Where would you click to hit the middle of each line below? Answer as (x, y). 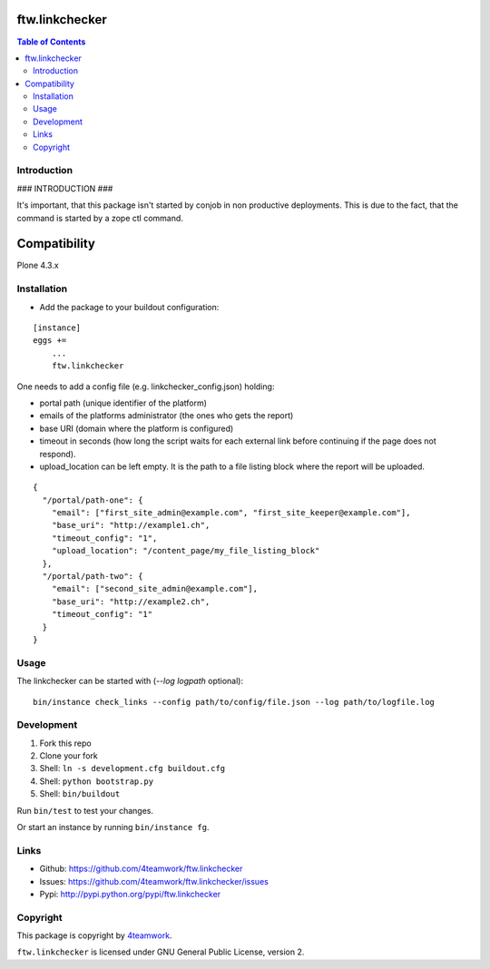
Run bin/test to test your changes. (85, 810)
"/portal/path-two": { (93, 577)
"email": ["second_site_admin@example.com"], (155, 589)
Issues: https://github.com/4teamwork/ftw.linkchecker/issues (154, 881)
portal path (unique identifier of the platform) (123, 403)
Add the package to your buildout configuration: (129, 307)
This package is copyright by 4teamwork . (94, 935)
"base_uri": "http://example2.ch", (131, 602)
